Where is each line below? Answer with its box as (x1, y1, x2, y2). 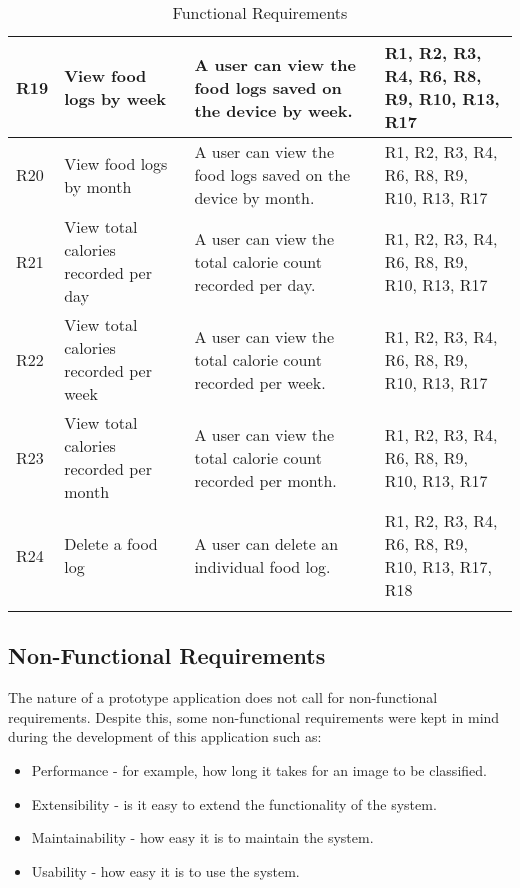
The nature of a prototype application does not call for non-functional (8, 687, 438, 708)
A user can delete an (194, 532, 339, 555)
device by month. (194, 186, 315, 209)
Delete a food (64, 532, 158, 555)
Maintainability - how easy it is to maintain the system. (31, 827, 374, 848)
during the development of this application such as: (8, 726, 322, 747)
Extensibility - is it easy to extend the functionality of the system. (31, 793, 437, 814)
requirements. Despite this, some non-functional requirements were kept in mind (8, 706, 500, 727)
